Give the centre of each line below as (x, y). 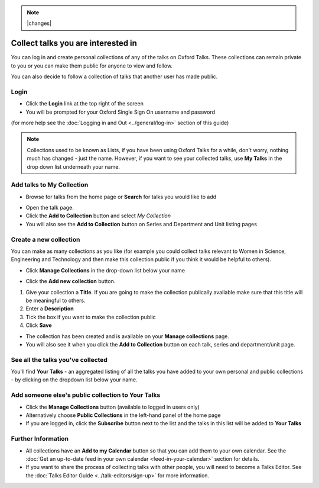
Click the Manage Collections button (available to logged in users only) (113, 407)
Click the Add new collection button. (71, 281)
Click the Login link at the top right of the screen (85, 104)
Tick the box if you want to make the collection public (91, 317)
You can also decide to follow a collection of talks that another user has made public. (114, 76)
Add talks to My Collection (50, 185)
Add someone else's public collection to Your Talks (86, 395)
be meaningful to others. (56, 300)
